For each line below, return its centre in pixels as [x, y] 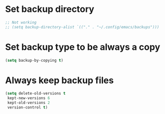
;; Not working [21, 22]
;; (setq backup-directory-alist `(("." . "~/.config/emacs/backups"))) [82, 27]
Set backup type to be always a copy [83, 47]
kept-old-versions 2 [29, 103]
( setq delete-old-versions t [35, 94]
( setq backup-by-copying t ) [34, 60]
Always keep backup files [59, 80]
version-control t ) [28, 108]
